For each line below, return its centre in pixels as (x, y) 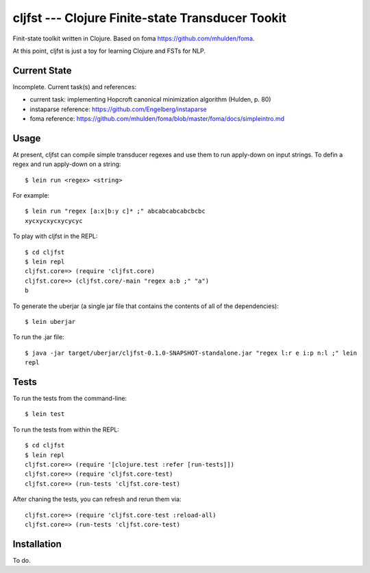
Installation (37, 544)
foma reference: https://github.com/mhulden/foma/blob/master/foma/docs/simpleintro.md (157, 119)
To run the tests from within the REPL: (66, 430)
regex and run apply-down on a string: (67, 164)
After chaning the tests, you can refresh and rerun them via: (97, 499)
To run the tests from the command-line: (70, 399)
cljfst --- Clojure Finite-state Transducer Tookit (150, 18)
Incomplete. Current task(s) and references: (75, 86)
